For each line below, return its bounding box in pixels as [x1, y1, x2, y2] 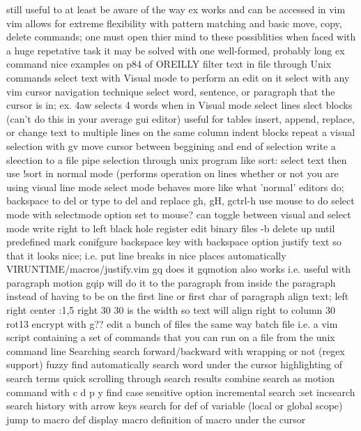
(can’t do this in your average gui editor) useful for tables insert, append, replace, [6, 111, 355, 126]
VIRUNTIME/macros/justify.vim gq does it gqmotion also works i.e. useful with [6, 262, 351, 276]
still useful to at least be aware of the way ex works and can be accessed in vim [6, 2, 346, 16]
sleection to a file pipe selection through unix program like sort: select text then [6, 152, 347, 167]
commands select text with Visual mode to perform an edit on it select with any [6, 70, 350, 84]
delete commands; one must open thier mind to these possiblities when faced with [6, 29, 356, 44]
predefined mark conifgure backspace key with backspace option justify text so [6, 234, 341, 249]
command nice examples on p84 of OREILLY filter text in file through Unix [6, 56, 332, 71]
